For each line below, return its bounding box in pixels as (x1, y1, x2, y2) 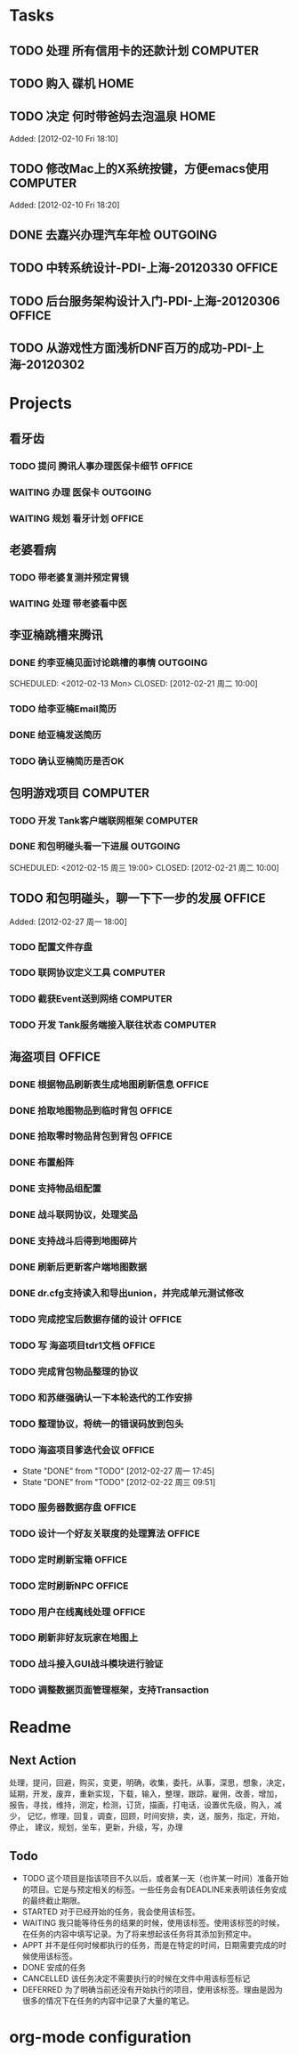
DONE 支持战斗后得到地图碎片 (9, 1235, 138, 1247)
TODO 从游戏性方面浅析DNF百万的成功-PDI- (9, 340, 253, 356)
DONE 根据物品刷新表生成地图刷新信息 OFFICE (9, 1078, 209, 1091)
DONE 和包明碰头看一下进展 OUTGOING (9, 841, 181, 853)
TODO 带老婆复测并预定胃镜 (9, 571, 129, 583)
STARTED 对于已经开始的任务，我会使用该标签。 (21, 1906, 200, 1917)
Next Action (9, 1752, 77, 1767)
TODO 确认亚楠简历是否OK (9, 755, 125, 768)
